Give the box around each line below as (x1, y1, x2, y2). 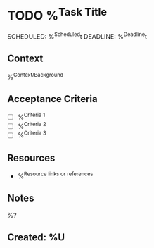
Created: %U (7, 231, 65, 244)
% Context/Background (7, 71, 64, 81)
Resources (7, 151, 56, 163)
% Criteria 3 (17, 130, 47, 139)
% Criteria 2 (17, 120, 47, 130)
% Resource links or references (17, 170, 94, 180)
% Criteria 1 (17, 111, 46, 121)
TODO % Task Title (7, 5, 108, 24)
